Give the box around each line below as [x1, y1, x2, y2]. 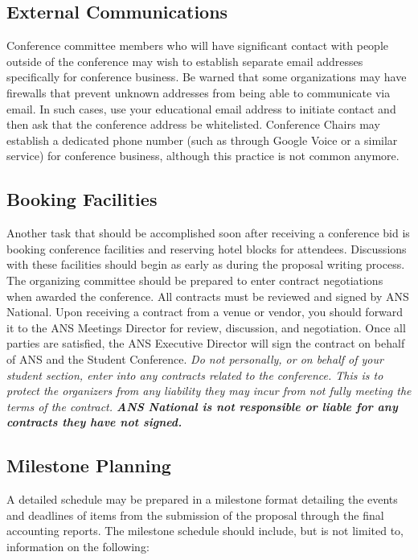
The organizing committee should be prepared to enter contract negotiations [6, 271, 383, 288]
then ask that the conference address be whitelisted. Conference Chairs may [6, 116, 380, 133]
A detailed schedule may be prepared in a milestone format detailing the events [6, 491, 398, 508]
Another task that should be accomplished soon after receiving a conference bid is [6, 224, 410, 241]
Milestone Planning [6, 453, 171, 478]
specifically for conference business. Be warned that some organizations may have [6, 68, 407, 85]
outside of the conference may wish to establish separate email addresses [6, 52, 363, 69]
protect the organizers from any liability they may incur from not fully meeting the [6, 382, 412, 399]
